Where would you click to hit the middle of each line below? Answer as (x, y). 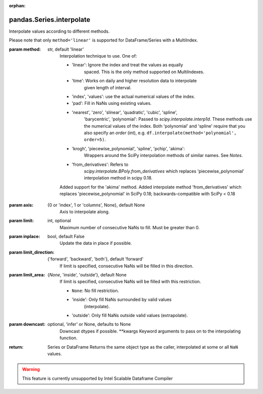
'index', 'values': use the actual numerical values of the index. (133, 97)
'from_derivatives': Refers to (100, 164)
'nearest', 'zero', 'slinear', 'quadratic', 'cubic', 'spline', (125, 112)
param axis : (21, 205)
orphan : (17, 6)
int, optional (59, 221)
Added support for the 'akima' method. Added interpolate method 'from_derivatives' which (151, 187)
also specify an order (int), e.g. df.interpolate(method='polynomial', (160, 133)
